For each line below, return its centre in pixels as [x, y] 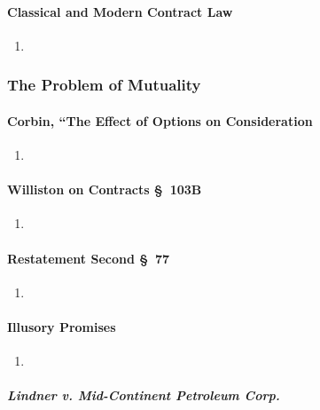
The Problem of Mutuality [104, 85]
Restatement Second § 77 [89, 258]
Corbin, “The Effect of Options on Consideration [160, 120]
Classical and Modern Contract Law [120, 11]
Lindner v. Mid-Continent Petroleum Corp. [144, 395]
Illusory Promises [62, 327]
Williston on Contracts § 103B [105, 189]
